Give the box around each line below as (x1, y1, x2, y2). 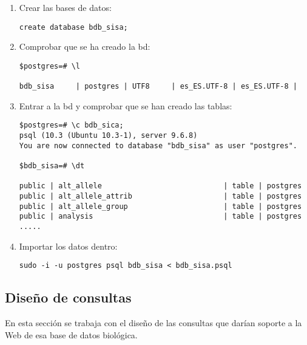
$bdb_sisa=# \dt (19, 162, 85, 171)
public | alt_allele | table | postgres (19, 182, 302, 191)
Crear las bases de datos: (19, 1, 112, 13)
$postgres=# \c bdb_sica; (19, 121, 124, 130)
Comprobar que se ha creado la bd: (19, 40, 150, 53)
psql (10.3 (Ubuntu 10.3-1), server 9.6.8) (19, 131, 198, 140)
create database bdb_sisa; (19, 22, 128, 32)
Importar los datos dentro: (19, 239, 118, 252)
